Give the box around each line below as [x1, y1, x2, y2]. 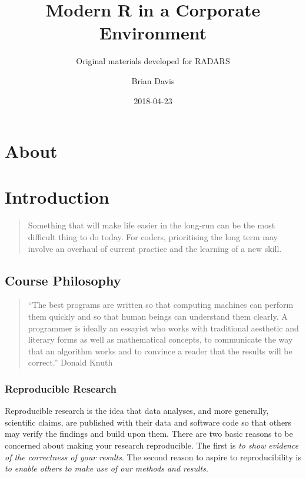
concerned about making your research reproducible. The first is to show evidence [5, 439, 299, 451]
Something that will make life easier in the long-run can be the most [28, 219, 275, 231]
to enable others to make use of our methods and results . [5, 462, 208, 474]
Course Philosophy [5, 271, 121, 289]
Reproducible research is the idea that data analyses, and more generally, [5, 404, 269, 417]
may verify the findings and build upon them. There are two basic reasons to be [5, 427, 293, 440]
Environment [99, 21, 207, 45]
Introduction [5, 185, 109, 209]
